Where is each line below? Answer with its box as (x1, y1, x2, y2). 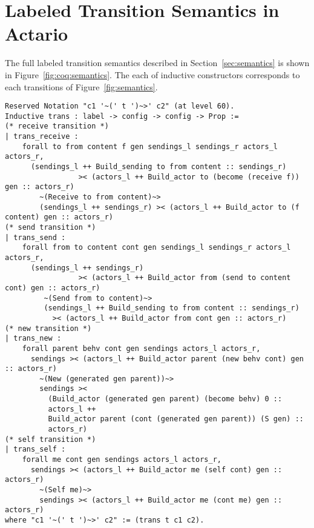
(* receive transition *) (5, 122, 109, 131)
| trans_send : (5, 233, 66, 242)
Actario (5, 21, 68, 46)
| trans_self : (5, 445, 66, 454)
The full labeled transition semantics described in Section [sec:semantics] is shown (5, 56, 310, 69)
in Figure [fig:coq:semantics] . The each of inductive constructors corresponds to (5, 68, 300, 81)
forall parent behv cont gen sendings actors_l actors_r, (22, 344, 261, 353)
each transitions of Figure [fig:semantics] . (5, 80, 158, 93)
